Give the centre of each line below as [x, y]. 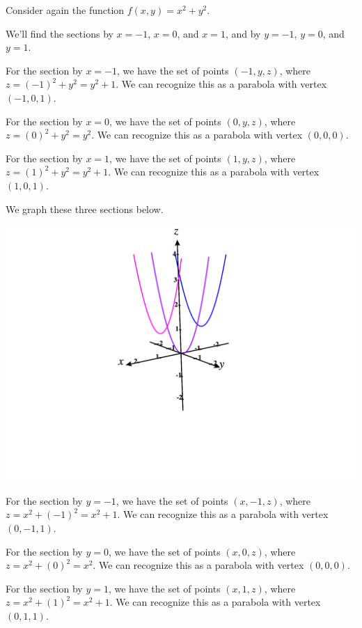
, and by [243, 33]
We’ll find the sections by [60, 33]
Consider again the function [65, 10]
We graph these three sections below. [85, 209]
